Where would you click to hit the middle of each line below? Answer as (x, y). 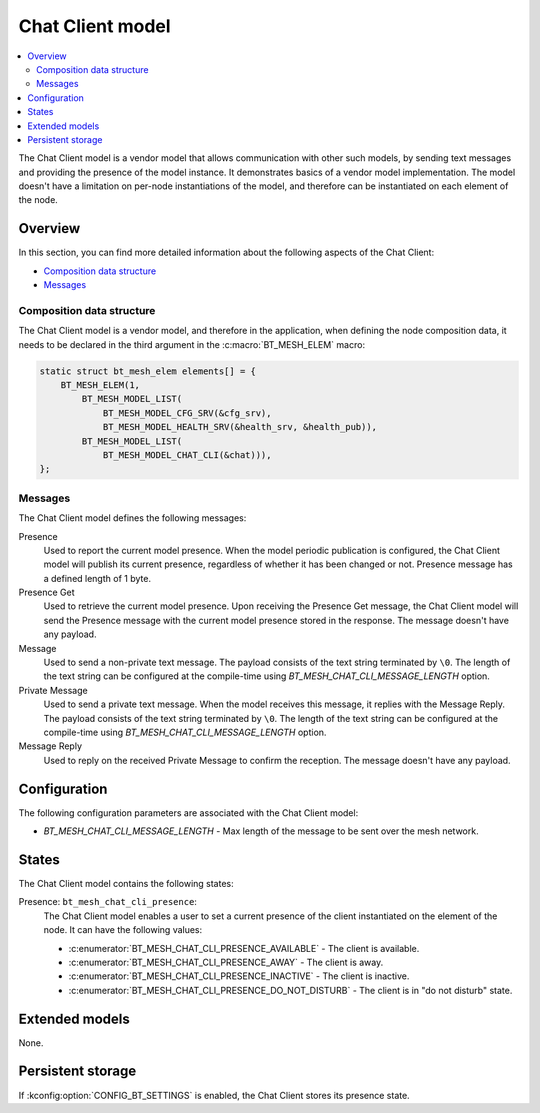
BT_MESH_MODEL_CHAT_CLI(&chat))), (187, 455)
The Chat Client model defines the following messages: (132, 518)
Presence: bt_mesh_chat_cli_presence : (107, 902)
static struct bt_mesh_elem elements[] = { (148, 371)
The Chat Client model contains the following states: (126, 883)
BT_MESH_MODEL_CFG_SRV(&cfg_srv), (187, 413)
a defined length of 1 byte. (97, 578)
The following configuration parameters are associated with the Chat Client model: (188, 812)
